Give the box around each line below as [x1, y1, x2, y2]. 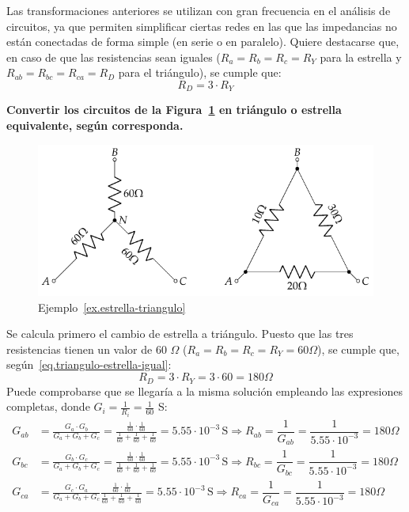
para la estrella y [320, 48, 402, 65]
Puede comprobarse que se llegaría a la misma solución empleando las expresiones [6, 382, 403, 399]
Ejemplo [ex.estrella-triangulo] [38, 298, 186, 315]
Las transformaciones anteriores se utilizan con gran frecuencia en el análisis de [6, 2, 391, 18]
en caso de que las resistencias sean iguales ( [6, 48, 221, 65]
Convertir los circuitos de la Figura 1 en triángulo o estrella [6, 101, 342, 118]
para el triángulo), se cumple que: [118, 64, 282, 81]
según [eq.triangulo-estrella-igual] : [6, 356, 172, 373]
